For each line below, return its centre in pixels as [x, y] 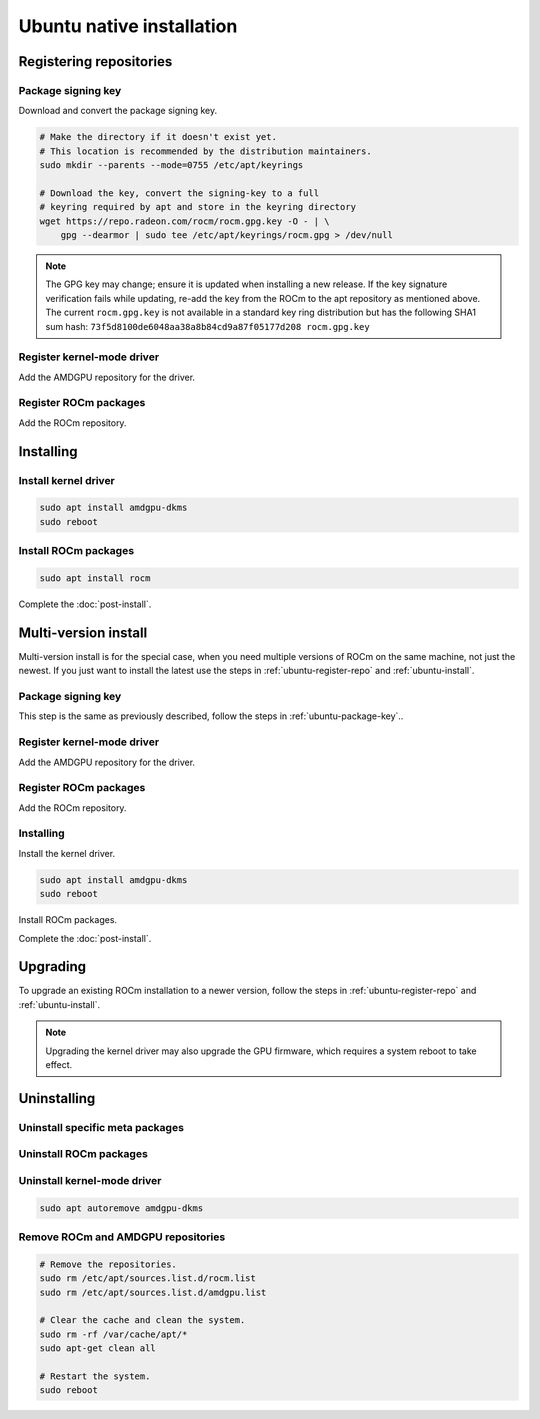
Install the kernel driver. [66, 853]
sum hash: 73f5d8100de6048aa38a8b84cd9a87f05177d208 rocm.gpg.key [207, 326]
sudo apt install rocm [95, 578]
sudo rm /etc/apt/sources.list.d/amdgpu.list [153, 1292]
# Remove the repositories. [108, 1264]
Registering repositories [95, 61]
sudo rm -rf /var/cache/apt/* [113, 1334]
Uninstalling [57, 1098]
